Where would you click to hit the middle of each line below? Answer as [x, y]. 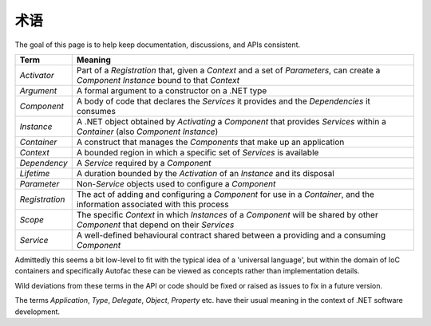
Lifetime [35, 173]
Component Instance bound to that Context [158, 80]
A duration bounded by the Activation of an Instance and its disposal [205, 173]
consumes [96, 111]
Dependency [43, 163]
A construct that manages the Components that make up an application [210, 142]
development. [37, 312]
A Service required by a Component [144, 163]
